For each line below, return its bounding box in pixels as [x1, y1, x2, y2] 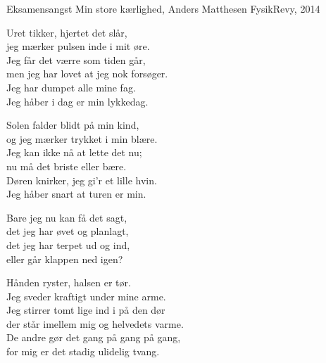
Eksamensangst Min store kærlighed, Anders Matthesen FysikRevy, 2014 [6, 1, 320, 15]
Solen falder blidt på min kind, [6, 117, 139, 132]
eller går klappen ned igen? [6, 251, 123, 266]
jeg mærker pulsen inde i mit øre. [6, 39, 150, 53]
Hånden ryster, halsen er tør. [6, 275, 131, 290]
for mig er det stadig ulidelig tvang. [6, 344, 160, 359]
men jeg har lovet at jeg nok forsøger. [6, 66, 168, 81]
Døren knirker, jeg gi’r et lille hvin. [6, 172, 157, 187]
